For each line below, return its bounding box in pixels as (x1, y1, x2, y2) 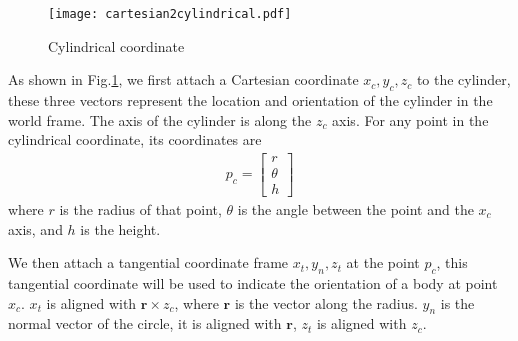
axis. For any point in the (332, 109, 489, 130)
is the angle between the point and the (237, 198, 474, 219)
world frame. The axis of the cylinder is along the (8, 109, 312, 130)
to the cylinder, (416, 69, 511, 90)
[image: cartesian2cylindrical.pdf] (48, 7, 292, 21)
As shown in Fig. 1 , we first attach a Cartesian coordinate (8, 69, 359, 90)
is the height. (80, 218, 161, 239)
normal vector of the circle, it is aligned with (8, 313, 282, 334)
